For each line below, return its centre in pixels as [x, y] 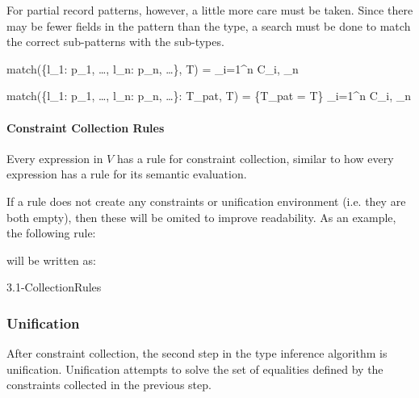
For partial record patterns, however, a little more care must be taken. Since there [210, 10]
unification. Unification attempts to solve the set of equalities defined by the [195, 369]
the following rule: [51, 233]
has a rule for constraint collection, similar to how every [255, 158]
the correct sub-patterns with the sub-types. [115, 42]
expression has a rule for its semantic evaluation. [127, 174]
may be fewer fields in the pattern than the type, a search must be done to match [209, 25]
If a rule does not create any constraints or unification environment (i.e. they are [206, 201]
